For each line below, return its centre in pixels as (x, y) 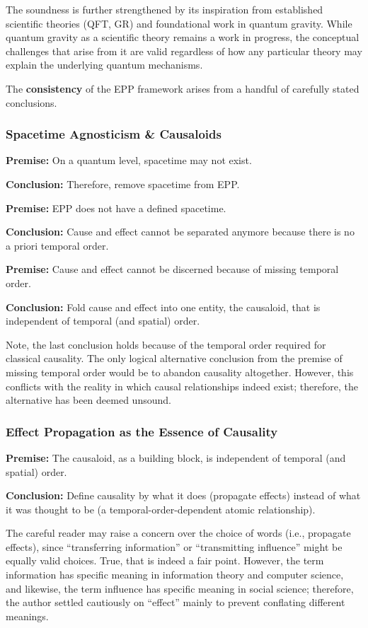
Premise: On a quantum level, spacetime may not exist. (129, 160)
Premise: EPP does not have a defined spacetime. (116, 208)
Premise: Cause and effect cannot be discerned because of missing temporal (172, 269)
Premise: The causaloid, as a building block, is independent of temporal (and (176, 457)
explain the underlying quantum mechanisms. (104, 65)
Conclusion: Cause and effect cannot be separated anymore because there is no (180, 232)
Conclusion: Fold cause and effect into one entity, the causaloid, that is (163, 307)
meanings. (27, 616)
